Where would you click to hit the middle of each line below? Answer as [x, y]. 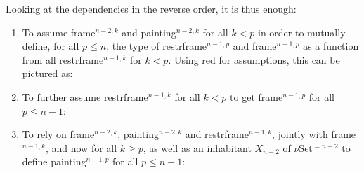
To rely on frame [58, 134]
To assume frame [59, 32]
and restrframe [217, 134]
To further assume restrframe [85, 96]
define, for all [51, 46]
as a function [331, 46]
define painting [54, 161]
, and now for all [81, 147]
